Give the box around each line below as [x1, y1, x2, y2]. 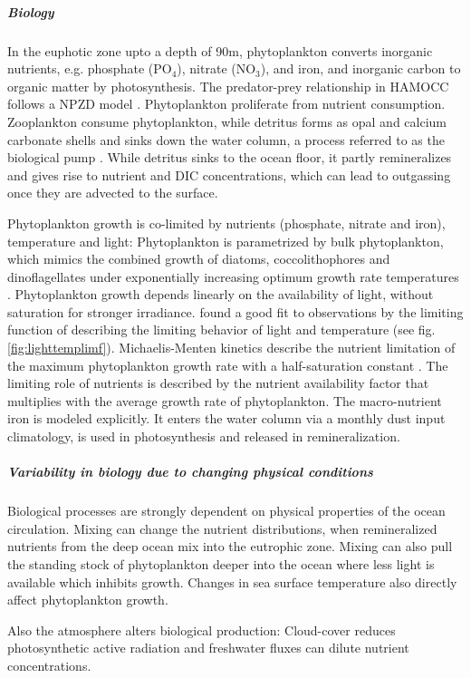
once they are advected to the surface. [7, 183, 218, 202]
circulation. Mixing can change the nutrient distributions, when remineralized [7, 518, 437, 538]
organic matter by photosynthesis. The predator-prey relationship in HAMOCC [7, 76, 449, 95]
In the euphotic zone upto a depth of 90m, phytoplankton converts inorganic [7, 41, 433, 60]
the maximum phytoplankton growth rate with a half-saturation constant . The [7, 355, 448, 374]
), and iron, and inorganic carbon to [260, 59, 461, 78]
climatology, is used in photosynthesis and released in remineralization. [7, 427, 400, 446]
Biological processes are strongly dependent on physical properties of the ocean [7, 501, 446, 520]
